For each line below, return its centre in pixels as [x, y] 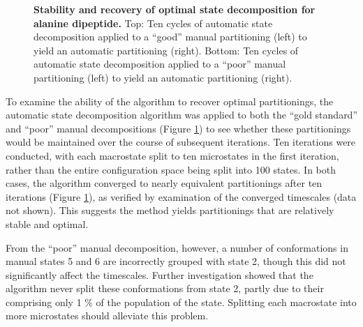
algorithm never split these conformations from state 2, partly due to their [165, 288]
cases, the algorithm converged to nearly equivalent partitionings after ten [164, 183]
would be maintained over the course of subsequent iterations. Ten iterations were [181, 142]
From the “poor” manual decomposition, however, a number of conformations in [177, 247]
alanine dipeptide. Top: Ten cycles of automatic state [153, 23]
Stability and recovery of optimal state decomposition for [175, 9]
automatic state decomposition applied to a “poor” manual [160, 64]
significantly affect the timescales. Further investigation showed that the [160, 274]
